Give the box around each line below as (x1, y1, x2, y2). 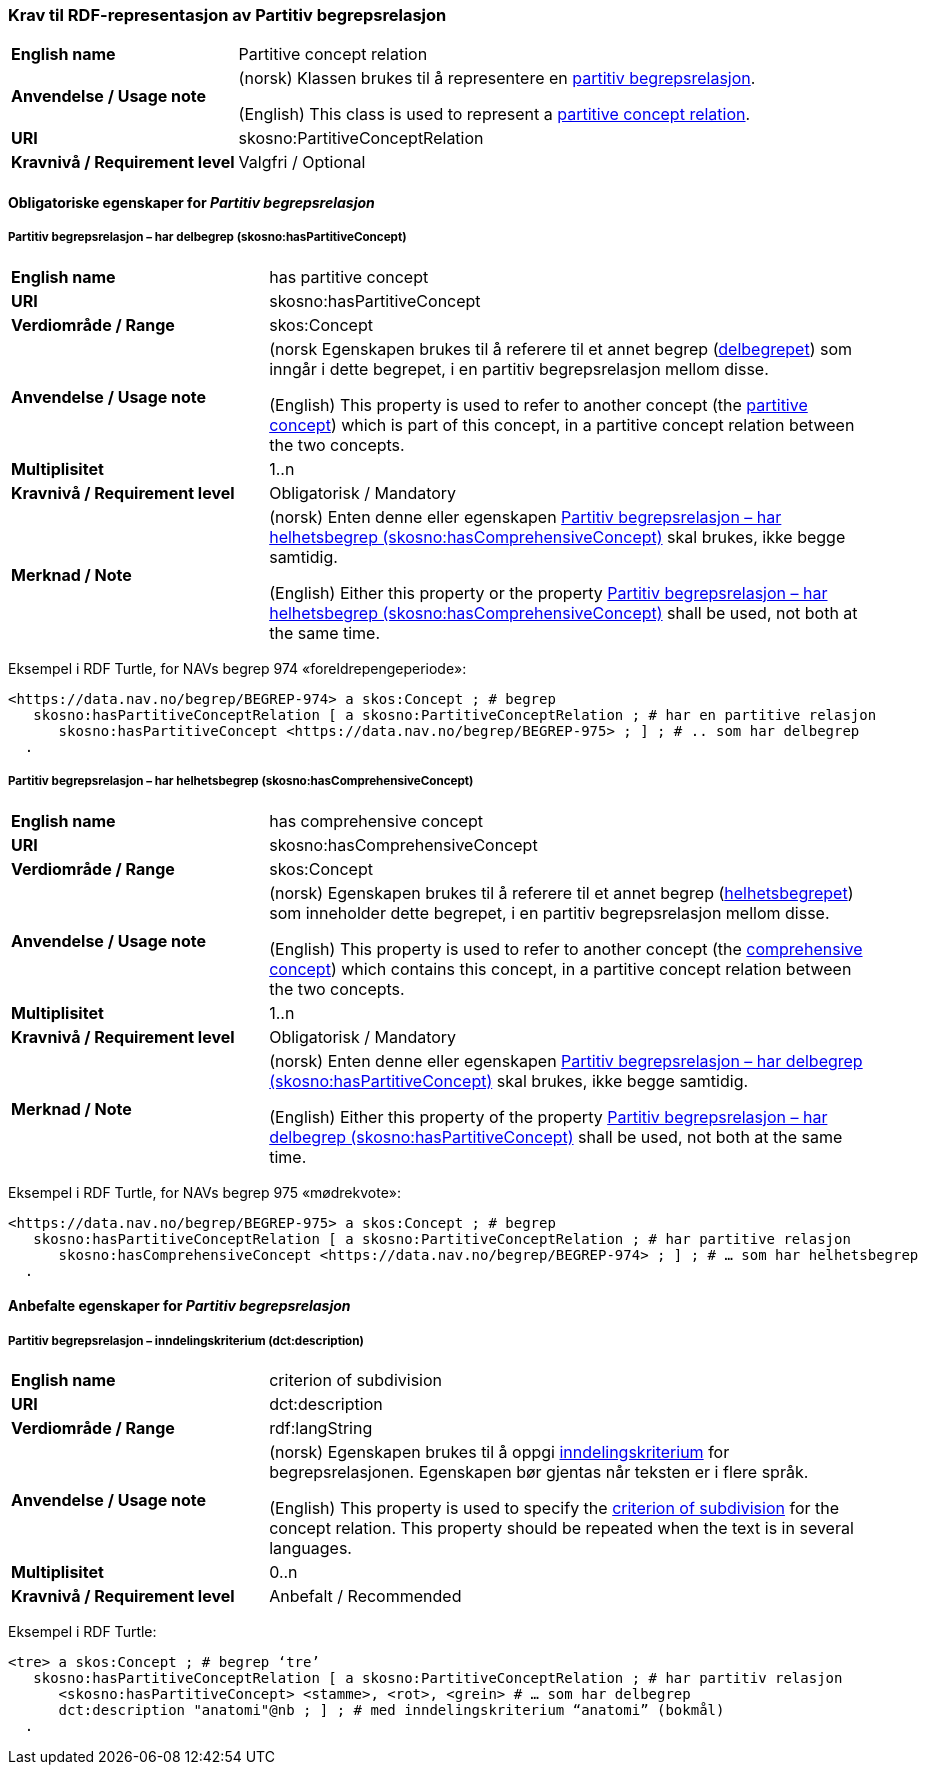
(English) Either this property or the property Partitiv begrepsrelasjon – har (269, 582, 828, 603)
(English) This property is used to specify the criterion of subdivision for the (269, 1497, 840, 1518)
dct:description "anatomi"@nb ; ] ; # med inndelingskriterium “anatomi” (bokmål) (58, 1701, 725, 1718)
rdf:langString (269, 1417, 373, 1438)
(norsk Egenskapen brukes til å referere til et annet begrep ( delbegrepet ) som (269, 338, 853, 359)
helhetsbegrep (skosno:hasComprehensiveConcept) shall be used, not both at (269, 602, 858, 623)
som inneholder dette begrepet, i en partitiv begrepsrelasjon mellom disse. (269, 902, 830, 923)
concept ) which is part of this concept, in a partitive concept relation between (269, 414, 855, 435)
